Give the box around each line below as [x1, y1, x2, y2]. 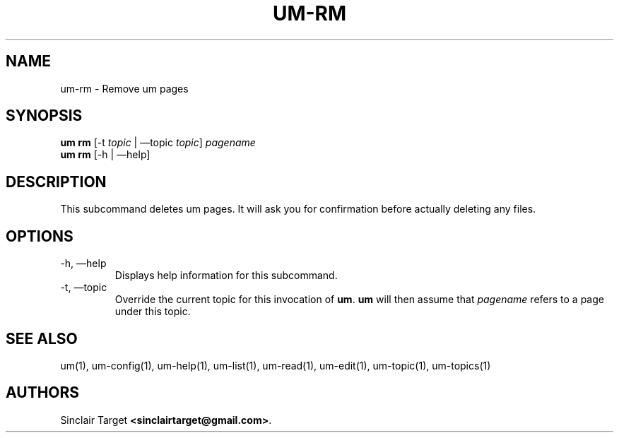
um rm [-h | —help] [60, 148, 151, 161]
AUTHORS [6, 384, 80, 402]
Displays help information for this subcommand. [114, 269, 338, 282]
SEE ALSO [6, 329, 78, 348]
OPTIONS [6, 227, 73, 245]
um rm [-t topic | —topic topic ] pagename [60, 136, 256, 149]
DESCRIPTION [6, 172, 107, 191]
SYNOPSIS [6, 107, 83, 125]
